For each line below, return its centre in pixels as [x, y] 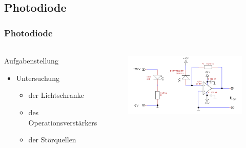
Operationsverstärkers [63, 122]
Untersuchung [38, 78]
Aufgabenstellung [31, 61]
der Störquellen [52, 140]
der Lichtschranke [56, 95]
